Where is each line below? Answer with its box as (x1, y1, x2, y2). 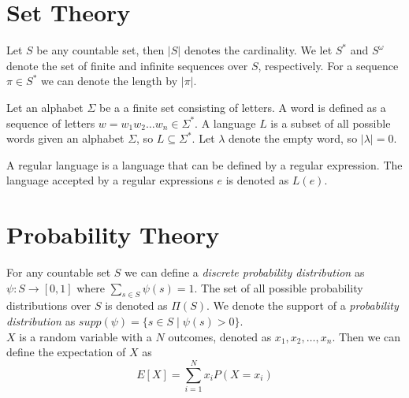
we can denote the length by (41, 73, 178, 89)
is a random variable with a (19, 328, 152, 344)
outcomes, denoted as (168, 328, 272, 344)
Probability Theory (6, 218, 220, 251)
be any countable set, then (36, 42, 165, 58)
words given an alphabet (6, 130, 125, 147)
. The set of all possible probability (194, 279, 363, 296)
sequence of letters (6, 114, 95, 131)
